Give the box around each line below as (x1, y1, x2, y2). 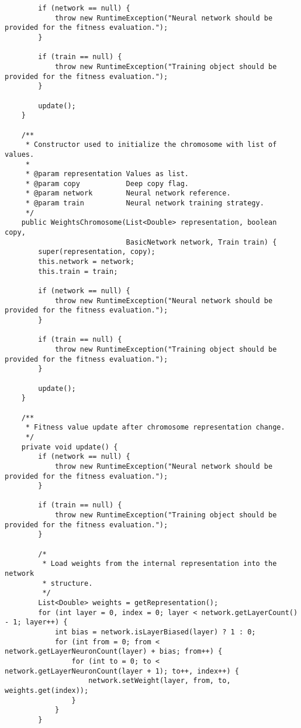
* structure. (42, 579, 93, 588)
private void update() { (21, 442, 118, 451)
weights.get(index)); (5, 686, 89, 695)
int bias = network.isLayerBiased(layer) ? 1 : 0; (54, 628, 256, 636)
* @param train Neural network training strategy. (25, 199, 264, 208)
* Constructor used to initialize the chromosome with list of (25, 140, 277, 149)
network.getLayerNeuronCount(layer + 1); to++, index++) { (5, 667, 239, 675)
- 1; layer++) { (5, 618, 68, 627)
